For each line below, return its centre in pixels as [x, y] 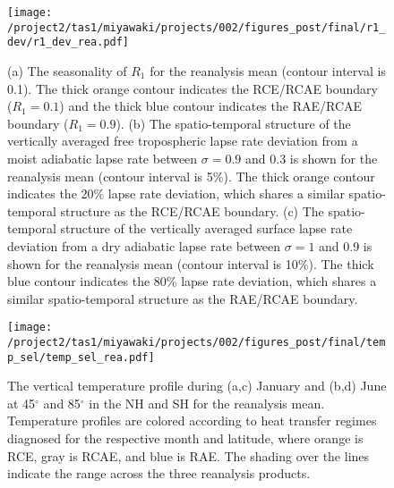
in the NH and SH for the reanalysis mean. [207, 403]
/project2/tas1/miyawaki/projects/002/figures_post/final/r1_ [197, 27]
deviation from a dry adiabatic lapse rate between [144, 245]
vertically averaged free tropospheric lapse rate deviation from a [183, 141]
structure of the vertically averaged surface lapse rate [206, 228]
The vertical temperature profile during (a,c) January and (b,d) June [197, 386]
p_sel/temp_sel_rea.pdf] [81, 357]
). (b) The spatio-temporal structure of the [233, 123]
